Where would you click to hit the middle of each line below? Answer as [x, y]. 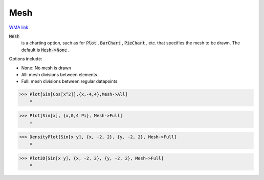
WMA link [19, 27]
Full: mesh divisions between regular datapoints [69, 81]
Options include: [26, 59]
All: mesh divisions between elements [59, 74]
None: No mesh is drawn [46, 68]
